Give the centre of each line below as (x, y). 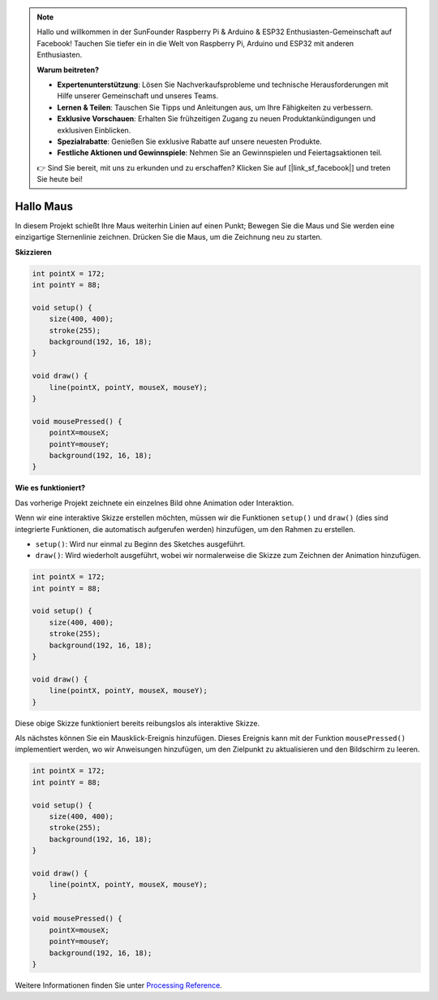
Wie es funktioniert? (50, 488)
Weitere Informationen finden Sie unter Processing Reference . (118, 985)
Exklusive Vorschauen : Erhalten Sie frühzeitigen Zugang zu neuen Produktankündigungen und (217, 119)
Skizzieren (33, 252)
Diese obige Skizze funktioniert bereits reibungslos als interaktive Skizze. (137, 723)
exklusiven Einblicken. (94, 130)
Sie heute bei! (60, 180)
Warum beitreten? (68, 70)
